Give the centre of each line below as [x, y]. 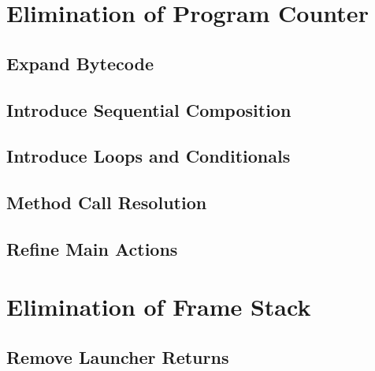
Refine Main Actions [92, 248]
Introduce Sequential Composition [149, 109]
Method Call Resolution [107, 202]
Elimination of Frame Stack [159, 307]
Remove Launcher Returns [118, 357]
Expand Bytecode [80, 63]
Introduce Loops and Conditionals [149, 156]
